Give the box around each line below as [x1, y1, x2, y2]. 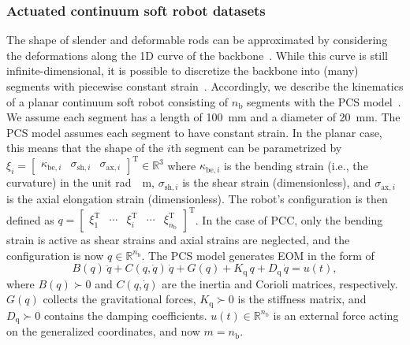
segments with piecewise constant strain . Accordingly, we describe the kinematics [6, 78, 404, 94]
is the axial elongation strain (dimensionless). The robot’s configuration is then [6, 190, 388, 206]
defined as [6, 211, 54, 228]
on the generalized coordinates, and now [6, 323, 200, 339]
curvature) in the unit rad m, [6, 174, 155, 191]
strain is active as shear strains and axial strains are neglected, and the [6, 232, 350, 248]
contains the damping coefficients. [43, 306, 207, 323]
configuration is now [6, 247, 104, 263]
